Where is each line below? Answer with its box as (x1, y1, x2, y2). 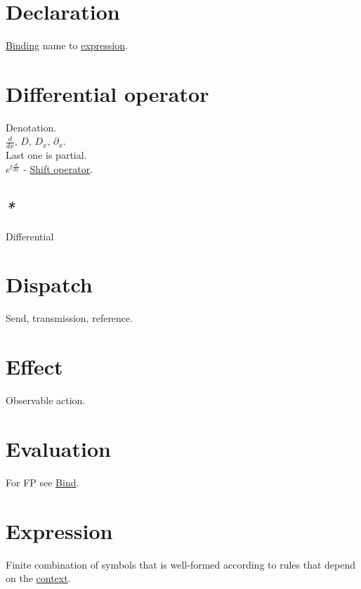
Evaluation (6, 434, 111, 462)
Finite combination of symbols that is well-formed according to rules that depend (6, 557, 356, 571)
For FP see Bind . (6, 474, 79, 489)
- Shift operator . (23, 161, 93, 176)
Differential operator (6, 79, 209, 108)
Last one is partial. (6, 148, 87, 162)
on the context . (6, 571, 71, 585)
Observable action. (6, 393, 86, 408)
